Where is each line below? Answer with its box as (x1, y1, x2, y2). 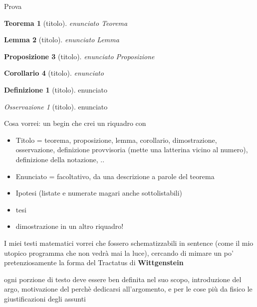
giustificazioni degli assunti (4, 293, 86, 304)
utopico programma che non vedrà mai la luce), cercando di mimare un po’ (4, 247, 234, 258)
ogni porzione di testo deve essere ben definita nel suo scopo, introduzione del (4, 274, 242, 284)
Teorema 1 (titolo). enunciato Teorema (4, 17, 128, 28)
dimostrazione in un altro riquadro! (15, 221, 124, 231)
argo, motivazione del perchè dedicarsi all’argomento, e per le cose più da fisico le (4, 284, 253, 294)
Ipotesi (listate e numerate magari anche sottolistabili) (15, 188, 183, 198)
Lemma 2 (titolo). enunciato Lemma (4, 34, 119, 45)
